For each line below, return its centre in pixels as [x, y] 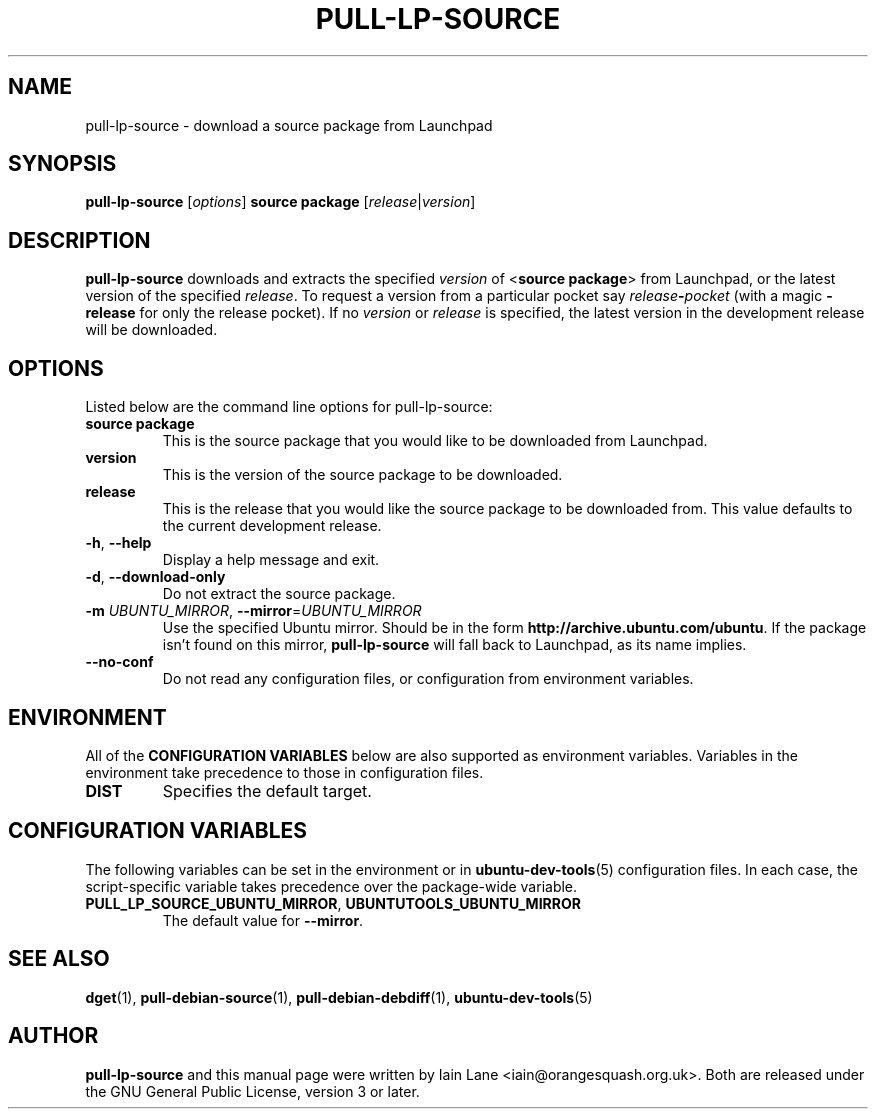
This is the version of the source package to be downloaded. [362, 475]
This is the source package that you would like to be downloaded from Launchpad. [435, 441]
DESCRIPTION [79, 240]
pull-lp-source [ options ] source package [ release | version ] [280, 202]
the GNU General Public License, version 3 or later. [252, 1091]
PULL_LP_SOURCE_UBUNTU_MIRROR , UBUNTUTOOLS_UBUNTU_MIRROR [333, 903]
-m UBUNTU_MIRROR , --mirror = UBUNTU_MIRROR [253, 611]
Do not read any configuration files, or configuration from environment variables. [428, 679]
